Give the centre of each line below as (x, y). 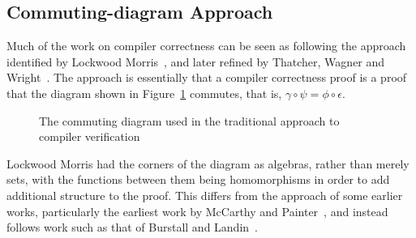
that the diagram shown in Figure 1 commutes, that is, (144, 93)
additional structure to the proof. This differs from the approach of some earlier (205, 195)
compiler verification (90, 136)
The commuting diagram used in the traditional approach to (189, 120)
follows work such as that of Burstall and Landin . (132, 227)
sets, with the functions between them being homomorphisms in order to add (198, 179)
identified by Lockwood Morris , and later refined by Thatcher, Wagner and (196, 61)
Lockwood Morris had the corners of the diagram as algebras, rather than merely (208, 163)
